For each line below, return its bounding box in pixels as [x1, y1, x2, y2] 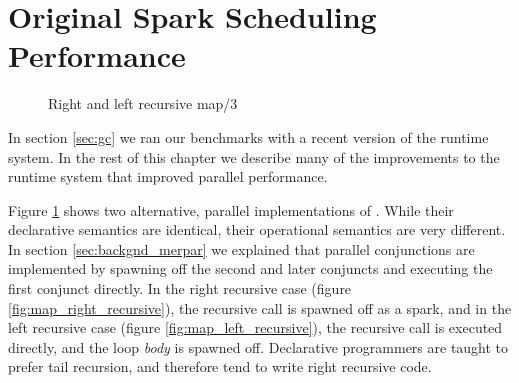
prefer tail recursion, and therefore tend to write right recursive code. [8, 356, 432, 377]
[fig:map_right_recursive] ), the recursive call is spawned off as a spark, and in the [8, 297, 512, 318]
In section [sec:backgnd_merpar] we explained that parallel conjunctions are [8, 238, 475, 259]
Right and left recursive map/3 [48, 93, 238, 114]
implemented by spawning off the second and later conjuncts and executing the [8, 258, 493, 279]
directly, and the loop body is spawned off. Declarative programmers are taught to [8, 336, 509, 357]
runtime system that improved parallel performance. [8, 166, 328, 187]
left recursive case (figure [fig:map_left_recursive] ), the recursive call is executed [8, 317, 503, 338]
